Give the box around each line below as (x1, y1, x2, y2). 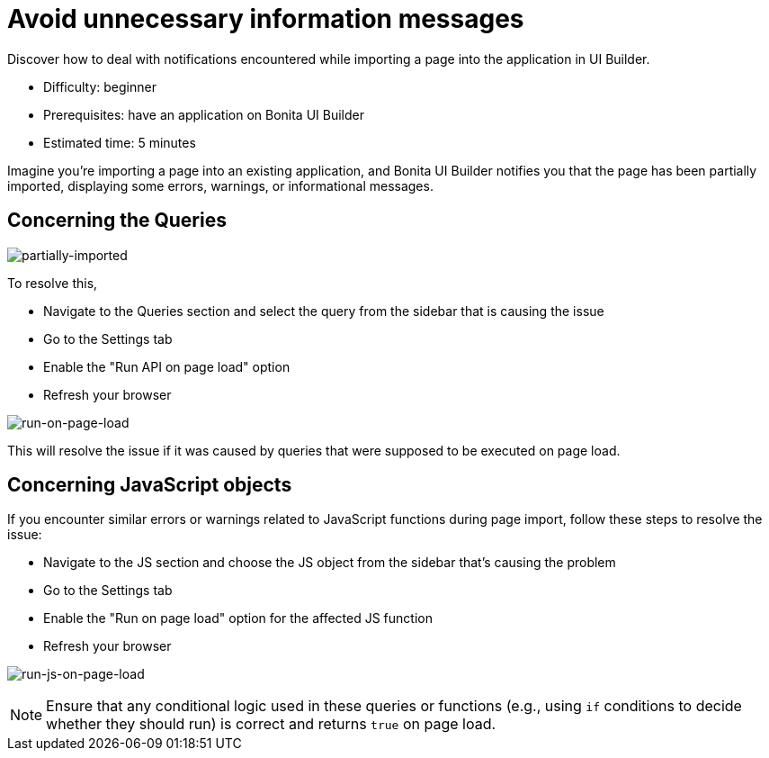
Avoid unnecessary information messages (7, 4, 524, 34)
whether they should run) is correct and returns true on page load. (46, 715, 496, 734)
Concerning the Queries (7, 209, 227, 232)
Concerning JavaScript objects (7, 474, 292, 497)
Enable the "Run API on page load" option (43, 358, 291, 374)
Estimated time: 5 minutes (43, 134, 196, 150)
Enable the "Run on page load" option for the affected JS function (43, 610, 433, 627)
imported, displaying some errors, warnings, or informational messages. (7, 177, 434, 194)
